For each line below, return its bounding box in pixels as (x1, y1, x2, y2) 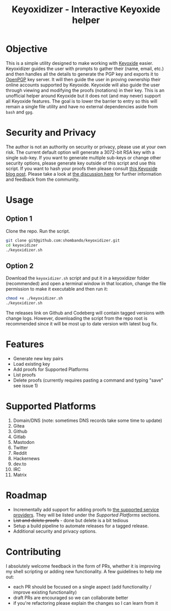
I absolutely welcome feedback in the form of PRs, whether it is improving (6, 563, 161, 569)
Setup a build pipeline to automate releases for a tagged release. (13, 523, 149, 529)
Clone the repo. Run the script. (6, 228, 70, 234)
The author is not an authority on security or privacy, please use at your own (6, 144, 166, 150)
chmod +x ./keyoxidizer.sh (6, 296, 63, 301)
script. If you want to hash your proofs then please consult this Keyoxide (6, 165, 158, 172)
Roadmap (6, 489, 47, 501)
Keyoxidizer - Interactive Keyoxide (11, 4, 161, 15)
